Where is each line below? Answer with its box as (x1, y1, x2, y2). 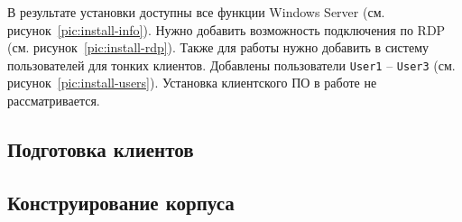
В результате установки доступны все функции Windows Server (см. (7, 3, 385, 21)
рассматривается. (7, 91, 100, 110)
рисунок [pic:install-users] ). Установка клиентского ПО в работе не (7, 73, 377, 92)
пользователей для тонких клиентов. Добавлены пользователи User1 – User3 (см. (7, 55, 456, 74)
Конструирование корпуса (7, 188, 235, 216)
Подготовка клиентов (7, 135, 194, 163)
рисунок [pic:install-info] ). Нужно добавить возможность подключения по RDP (7, 20, 446, 39)
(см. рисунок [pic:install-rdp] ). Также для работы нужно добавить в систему (7, 38, 429, 57)
